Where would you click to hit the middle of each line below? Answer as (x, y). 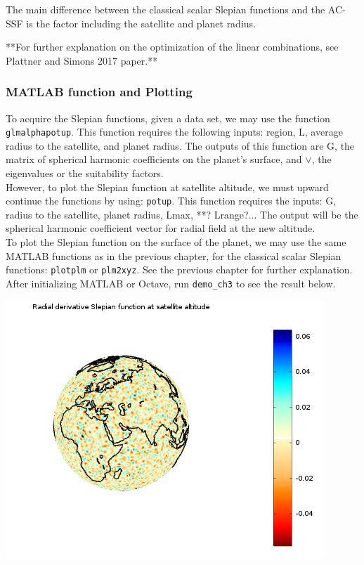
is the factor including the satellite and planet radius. (141, 23)
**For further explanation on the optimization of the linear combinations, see (172, 47)
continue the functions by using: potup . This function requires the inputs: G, (171, 201)
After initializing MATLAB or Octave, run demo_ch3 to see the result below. (171, 283)
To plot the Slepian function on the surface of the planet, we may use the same (176, 242)
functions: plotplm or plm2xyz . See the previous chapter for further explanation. (179, 269)
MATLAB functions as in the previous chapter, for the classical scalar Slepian (174, 255)
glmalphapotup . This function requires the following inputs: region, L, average (174, 132)
